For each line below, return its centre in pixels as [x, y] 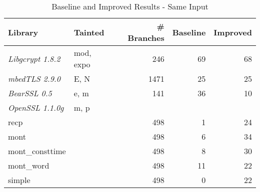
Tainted [89, 32]
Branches [146, 38]
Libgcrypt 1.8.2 [34, 58]
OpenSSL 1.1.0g [36, 107]
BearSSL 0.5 [30, 93]
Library [23, 32]
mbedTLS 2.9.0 [34, 79]
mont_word [29, 165]
